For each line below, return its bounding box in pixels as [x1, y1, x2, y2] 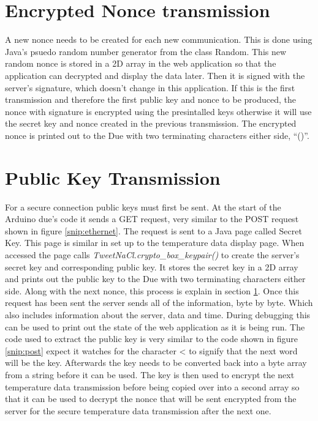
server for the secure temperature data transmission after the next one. [5, 404, 271, 417]
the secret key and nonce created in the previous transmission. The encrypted [5, 117, 297, 130]
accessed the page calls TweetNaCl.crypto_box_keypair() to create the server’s [5, 248, 300, 261]
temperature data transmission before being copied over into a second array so [5, 380, 300, 393]
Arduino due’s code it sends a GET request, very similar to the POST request [5, 212, 299, 225]
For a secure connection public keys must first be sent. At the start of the [5, 200, 281, 213]
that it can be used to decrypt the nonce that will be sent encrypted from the [5, 392, 297, 405]
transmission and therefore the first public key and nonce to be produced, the [5, 93, 296, 106]
